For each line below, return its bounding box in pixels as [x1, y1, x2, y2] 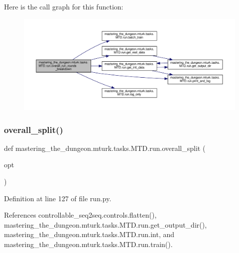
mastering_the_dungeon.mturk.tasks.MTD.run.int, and [4, 229, 175, 240]
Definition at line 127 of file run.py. [4, 193, 112, 203]
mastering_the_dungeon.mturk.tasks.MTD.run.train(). [4, 239, 173, 249]
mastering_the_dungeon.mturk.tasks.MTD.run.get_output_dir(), [4, 219, 207, 230]
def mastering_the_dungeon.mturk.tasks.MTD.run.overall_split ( [4, 142, 206, 153]
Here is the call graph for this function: [4, 1, 123, 11]
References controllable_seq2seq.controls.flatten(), [4, 210, 157, 220]
